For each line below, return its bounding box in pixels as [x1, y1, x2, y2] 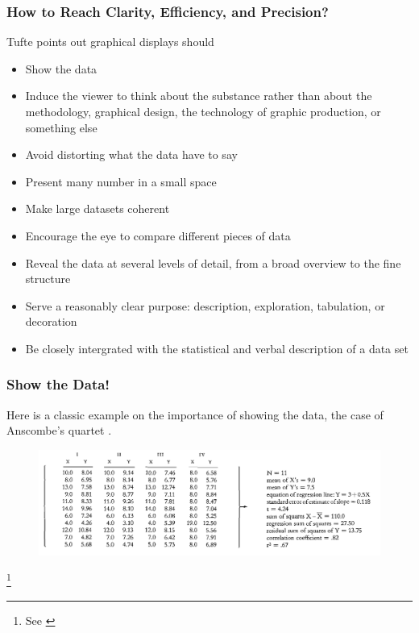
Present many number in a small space [25, 173, 217, 189]
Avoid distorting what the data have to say [25, 146, 238, 163]
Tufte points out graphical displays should [6, 33, 214, 50]
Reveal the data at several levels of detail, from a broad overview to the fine [25, 254, 401, 271]
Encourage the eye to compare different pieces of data [25, 227, 291, 244]
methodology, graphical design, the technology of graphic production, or [25, 103, 381, 119]
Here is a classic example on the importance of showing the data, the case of [6, 406, 384, 423]
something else [25, 119, 97, 135]
